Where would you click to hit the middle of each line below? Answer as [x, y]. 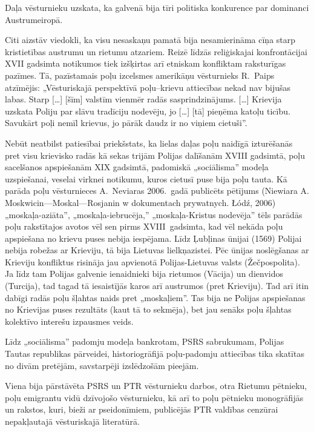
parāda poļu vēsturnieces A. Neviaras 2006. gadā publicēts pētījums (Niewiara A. [157, 191]
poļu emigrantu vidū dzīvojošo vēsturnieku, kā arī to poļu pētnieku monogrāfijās [154, 397]
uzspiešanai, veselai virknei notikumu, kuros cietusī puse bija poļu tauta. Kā [146, 178]
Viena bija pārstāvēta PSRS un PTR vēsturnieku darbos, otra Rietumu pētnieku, [156, 386]
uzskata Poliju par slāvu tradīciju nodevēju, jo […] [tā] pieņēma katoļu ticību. [148, 111]
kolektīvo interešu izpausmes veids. [69, 321]
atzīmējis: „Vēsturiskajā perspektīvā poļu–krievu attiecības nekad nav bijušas [148, 87]
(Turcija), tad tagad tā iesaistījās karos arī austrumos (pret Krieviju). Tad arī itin [157, 286]
